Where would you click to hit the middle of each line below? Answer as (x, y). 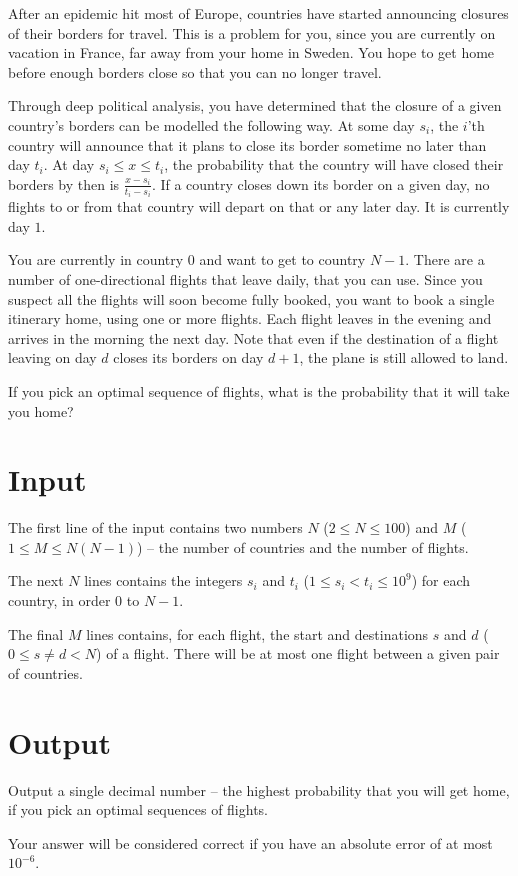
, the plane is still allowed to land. (404, 357)
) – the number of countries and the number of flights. (303, 546)
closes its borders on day (188, 357)
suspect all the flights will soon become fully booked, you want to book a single (251, 298)
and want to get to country (282, 259)
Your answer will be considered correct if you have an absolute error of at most (250, 842)
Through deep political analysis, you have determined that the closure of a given (255, 105)
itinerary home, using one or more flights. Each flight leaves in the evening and (250, 318)
